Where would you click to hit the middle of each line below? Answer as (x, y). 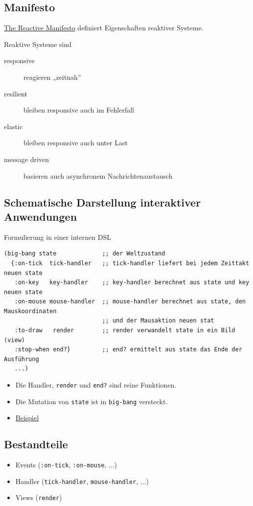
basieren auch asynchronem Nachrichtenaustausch (98, 175)
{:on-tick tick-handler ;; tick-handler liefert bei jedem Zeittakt (130, 263)
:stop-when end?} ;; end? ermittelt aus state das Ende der (128, 350)
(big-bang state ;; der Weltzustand (85, 254)
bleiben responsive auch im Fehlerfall (79, 110)
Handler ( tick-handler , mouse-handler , (77, 481)
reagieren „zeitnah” (52, 77)
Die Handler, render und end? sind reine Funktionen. (96, 385)
